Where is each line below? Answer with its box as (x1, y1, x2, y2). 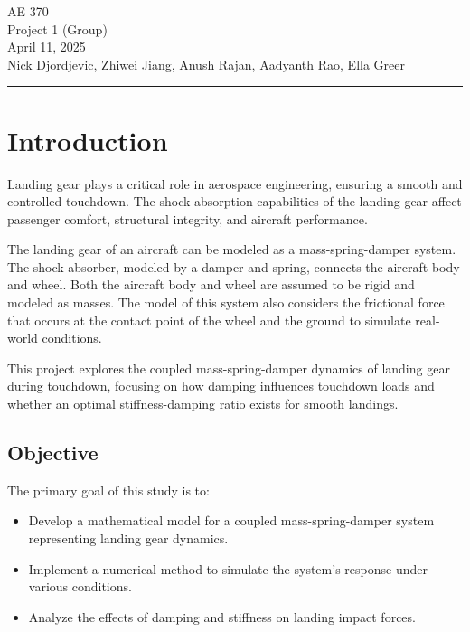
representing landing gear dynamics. (28, 529, 229, 548)
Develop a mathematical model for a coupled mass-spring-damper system (28, 511, 435, 530)
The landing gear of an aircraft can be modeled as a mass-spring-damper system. (7, 240, 456, 259)
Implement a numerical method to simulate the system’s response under (28, 559, 428, 578)
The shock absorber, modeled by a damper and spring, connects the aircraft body (7, 257, 460, 276)
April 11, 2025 (7, 37, 86, 56)
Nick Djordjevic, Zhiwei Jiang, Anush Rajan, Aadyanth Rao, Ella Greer (7, 54, 405, 73)
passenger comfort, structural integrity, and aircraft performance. (7, 209, 368, 228)
